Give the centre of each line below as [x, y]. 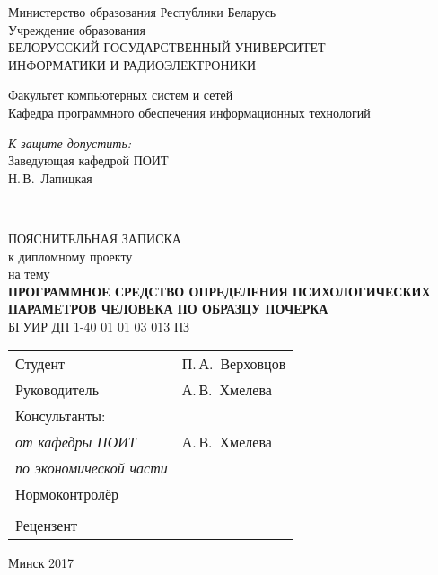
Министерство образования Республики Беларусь [142, 12]
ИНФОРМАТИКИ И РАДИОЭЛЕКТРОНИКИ [132, 64]
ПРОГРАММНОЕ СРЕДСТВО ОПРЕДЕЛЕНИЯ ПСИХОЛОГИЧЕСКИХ [219, 291]
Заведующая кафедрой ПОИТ [88, 160]
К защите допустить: [70, 142]
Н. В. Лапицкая [50, 177]
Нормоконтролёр [67, 493]
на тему [29, 274]
